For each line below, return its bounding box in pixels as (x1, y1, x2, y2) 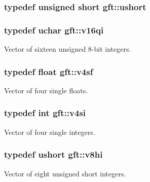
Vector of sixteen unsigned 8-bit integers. (4, 44, 131, 54)
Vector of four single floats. (4, 85, 88, 95)
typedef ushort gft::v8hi (4, 148, 103, 161)
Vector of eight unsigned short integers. (4, 168, 126, 178)
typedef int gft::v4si (4, 106, 86, 119)
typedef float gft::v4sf (4, 65, 93, 78)
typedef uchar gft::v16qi (4, 23, 104, 36)
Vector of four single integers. (4, 126, 95, 137)
